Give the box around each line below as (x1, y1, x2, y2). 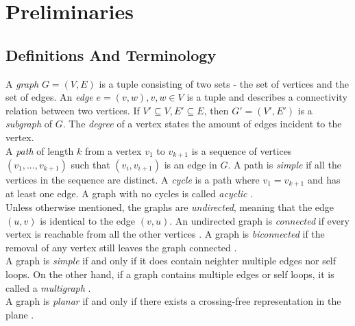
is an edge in (164, 158, 217, 171)
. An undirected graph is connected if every (169, 213, 350, 227)
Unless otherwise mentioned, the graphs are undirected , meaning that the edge (5, 200, 334, 214)
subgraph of (5, 116, 53, 131)
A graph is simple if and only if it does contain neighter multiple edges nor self (5, 253, 336, 268)
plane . (5, 307, 34, 321)
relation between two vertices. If (5, 103, 140, 117)
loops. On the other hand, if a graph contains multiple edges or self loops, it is (5, 267, 334, 281)
